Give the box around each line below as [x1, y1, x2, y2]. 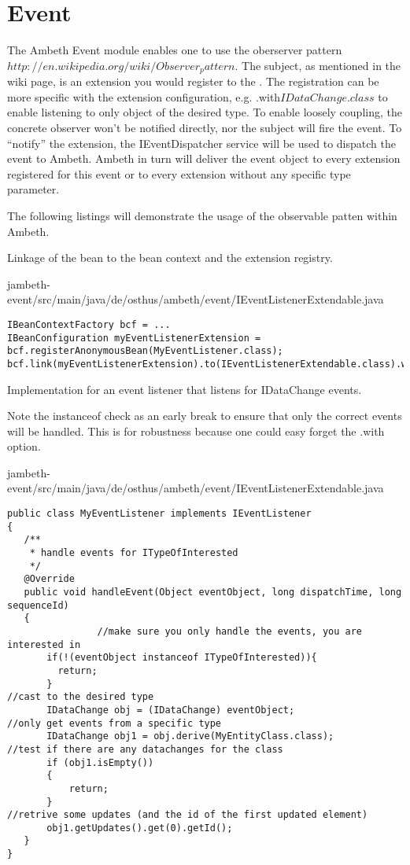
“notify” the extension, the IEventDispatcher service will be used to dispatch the [7, 134, 396, 151]
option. [7, 438, 41, 455]
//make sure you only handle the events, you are [97, 625, 363, 637]
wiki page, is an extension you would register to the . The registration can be [7, 73, 379, 90]
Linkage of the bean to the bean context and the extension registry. [7, 249, 333, 266]
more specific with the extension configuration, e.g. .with [7, 88, 281, 105]
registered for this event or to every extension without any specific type [7, 165, 351, 182]
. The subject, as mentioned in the [235, 57, 401, 73]
